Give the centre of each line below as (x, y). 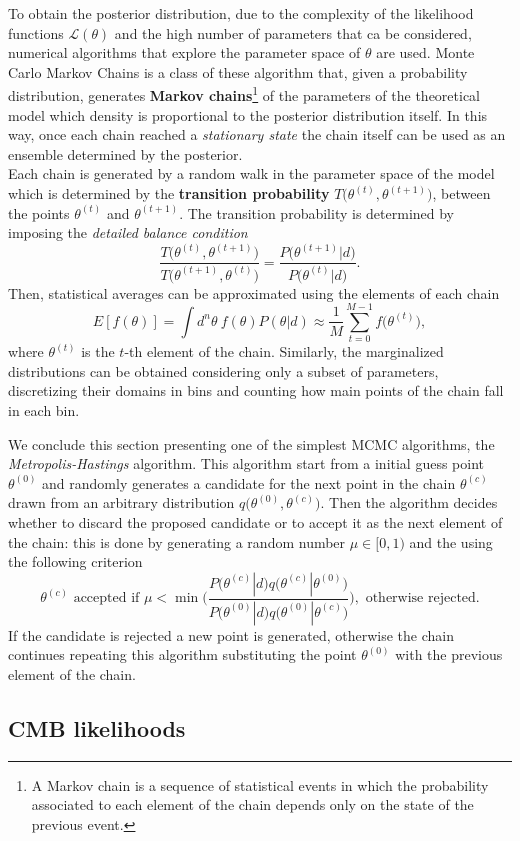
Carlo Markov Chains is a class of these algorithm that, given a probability (238, 71)
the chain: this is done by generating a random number (177, 541)
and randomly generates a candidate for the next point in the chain (249, 482)
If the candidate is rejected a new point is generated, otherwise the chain (231, 634)
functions (36, 32)
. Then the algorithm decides (409, 502)
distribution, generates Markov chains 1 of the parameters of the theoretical (244, 94)
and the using (451, 541)
